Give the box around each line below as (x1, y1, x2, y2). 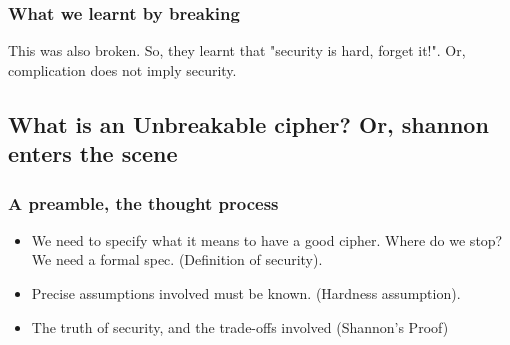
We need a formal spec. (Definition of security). (31, 249, 323, 270)
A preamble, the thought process (8, 190, 279, 215)
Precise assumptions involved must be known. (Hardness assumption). (31, 282, 461, 303)
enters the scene (8, 138, 178, 169)
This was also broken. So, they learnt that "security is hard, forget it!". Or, (8, 40, 466, 61)
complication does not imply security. (8, 59, 237, 80)
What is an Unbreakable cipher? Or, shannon (8, 108, 489, 139)
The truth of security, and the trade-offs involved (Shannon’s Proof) (31, 316, 449, 337)
